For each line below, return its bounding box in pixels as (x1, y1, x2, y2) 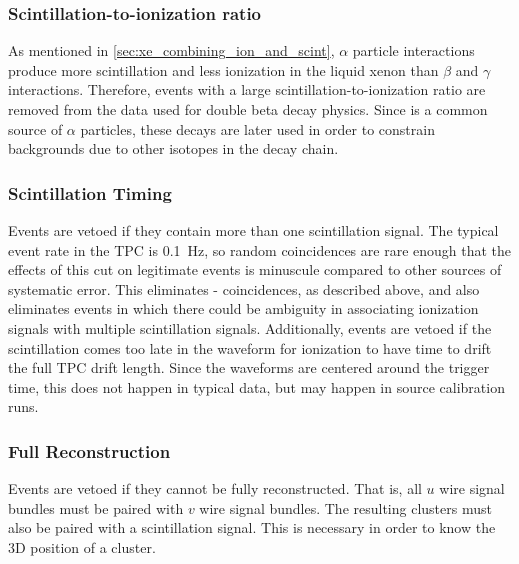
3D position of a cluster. (8, 536, 156, 557)
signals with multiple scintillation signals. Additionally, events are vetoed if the (8, 317, 492, 338)
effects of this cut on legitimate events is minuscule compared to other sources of (8, 259, 502, 280)
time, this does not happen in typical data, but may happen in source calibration (8, 376, 505, 397)
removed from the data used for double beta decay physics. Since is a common (8, 99, 488, 119)
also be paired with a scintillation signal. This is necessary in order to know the (8, 517, 496, 538)
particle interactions (352, 40, 475, 61)
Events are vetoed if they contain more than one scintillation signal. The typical (8, 220, 499, 240)
